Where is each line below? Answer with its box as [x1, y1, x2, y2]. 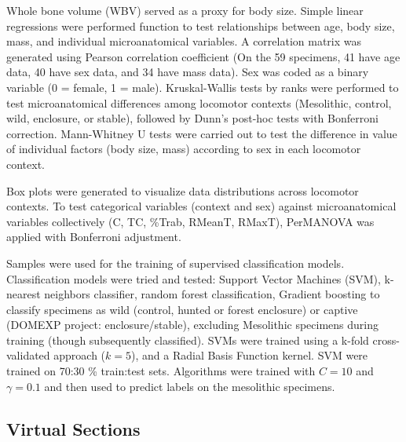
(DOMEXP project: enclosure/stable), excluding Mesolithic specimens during [6, 316, 379, 333]
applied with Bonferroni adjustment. [6, 228, 181, 245]
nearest [6, 286, 41, 302]
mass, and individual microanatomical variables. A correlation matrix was [6, 33, 362, 49]
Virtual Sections [6, 416, 141, 440]
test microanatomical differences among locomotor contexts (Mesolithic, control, [6, 94, 392, 111]
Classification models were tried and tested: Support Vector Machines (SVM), [6, 270, 381, 287]
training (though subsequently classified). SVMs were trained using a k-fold [6, 331, 369, 348]
